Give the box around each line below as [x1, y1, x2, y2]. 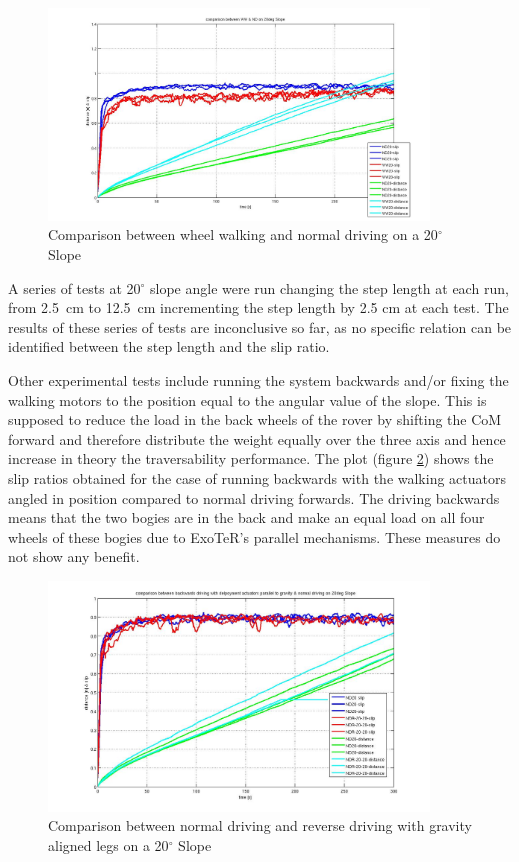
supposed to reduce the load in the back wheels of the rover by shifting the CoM [8, 409, 502, 430]
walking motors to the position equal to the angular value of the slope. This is [8, 389, 487, 410]
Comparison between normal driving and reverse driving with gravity [48, 815, 472, 836]
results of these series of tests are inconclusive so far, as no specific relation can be [8, 316, 512, 337]
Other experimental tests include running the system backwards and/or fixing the [8, 369, 509, 390]
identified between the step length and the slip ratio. [8, 336, 330, 357]
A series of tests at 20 [8, 277, 141, 298]
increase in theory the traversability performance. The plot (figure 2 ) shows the [8, 448, 494, 469]
